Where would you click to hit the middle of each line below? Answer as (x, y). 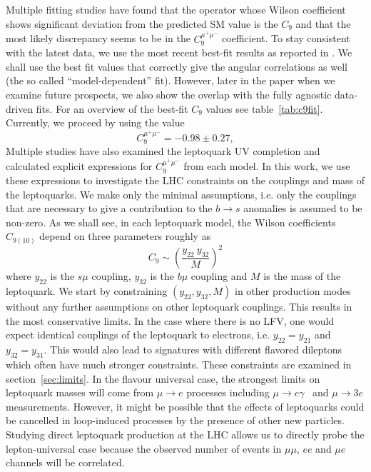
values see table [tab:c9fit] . (264, 108)
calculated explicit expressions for (79, 166)
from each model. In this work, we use (267, 166)
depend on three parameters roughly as (125, 236)
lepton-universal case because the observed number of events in (144, 448)
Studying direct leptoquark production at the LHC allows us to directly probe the (185, 434)
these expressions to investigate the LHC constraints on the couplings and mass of (185, 180)
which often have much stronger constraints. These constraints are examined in (179, 364)
